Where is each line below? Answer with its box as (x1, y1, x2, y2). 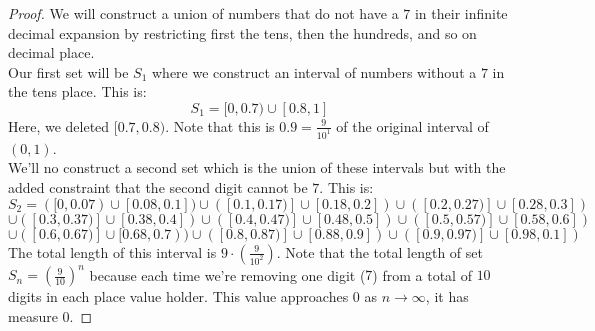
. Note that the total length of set (276, 241, 483, 262)
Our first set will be (8, 61, 129, 82)
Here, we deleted (8, 115, 110, 136)
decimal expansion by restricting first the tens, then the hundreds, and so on (8, 22, 477, 43)
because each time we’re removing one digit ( (89, 264, 366, 285)
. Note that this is (165, 115, 275, 136)
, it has (425, 286, 469, 307)
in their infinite (414, 3, 508, 23)
